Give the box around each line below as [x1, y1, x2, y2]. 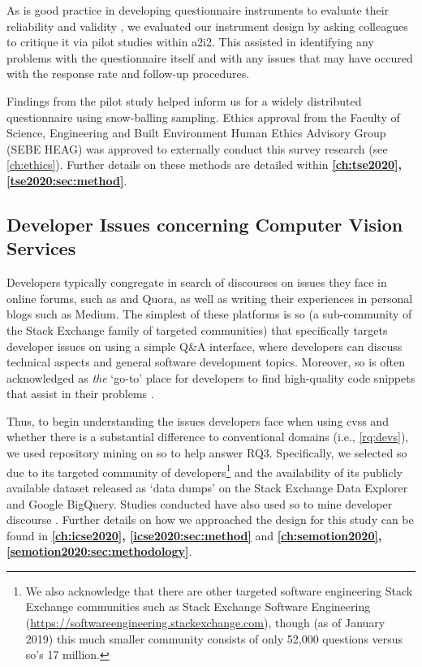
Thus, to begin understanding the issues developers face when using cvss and [6, 412, 389, 429]
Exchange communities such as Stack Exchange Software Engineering [25, 598, 371, 615]
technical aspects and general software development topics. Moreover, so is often [6, 353, 405, 370]
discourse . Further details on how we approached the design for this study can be [6, 511, 414, 528]
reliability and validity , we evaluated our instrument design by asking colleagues [6, 17, 408, 34]
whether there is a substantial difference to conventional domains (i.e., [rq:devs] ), [6, 428, 409, 445]
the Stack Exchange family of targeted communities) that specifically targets [6, 321, 388, 338]
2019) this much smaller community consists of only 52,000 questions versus [25, 630, 403, 647]
